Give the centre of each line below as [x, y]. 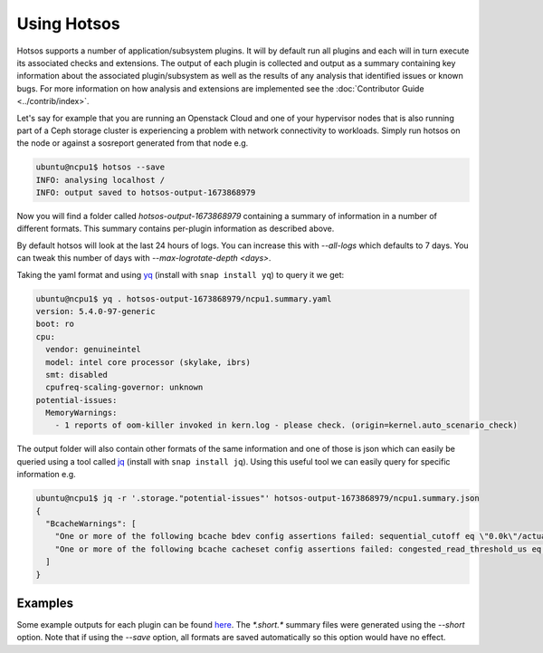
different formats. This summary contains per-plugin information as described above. [176, 229]
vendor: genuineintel [94, 350]
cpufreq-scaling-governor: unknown [124, 388]
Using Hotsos [69, 24]
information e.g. [46, 475]
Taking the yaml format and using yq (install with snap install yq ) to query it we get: [181, 274]
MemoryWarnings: [81, 413]
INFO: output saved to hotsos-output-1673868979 [146, 193]
